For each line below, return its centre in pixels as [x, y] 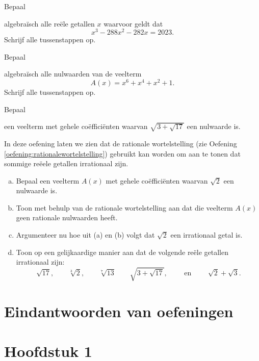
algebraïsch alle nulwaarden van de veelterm [73, 74]
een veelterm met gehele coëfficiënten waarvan [76, 126]
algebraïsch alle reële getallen [49, 23]
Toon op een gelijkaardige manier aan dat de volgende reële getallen [122, 252]
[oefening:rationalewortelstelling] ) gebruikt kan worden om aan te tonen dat [122, 153]
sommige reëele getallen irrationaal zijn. [66, 163]
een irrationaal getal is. [206, 235]
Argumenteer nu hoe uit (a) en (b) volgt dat [85, 235]
